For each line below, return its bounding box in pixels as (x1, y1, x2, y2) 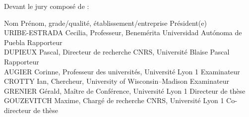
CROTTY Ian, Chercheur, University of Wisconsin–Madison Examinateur (4, 76, 229, 86)
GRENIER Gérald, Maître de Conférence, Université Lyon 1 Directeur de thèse (4, 85, 246, 96)
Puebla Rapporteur (4, 37, 62, 47)
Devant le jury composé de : (4, 1, 89, 11)
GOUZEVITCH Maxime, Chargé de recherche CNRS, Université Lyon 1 (4, 95, 224, 106)
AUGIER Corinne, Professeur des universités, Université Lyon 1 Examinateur (4, 66, 240, 76)
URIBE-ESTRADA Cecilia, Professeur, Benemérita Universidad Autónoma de (4, 27, 242, 38)
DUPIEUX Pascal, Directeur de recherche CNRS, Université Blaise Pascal (4, 47, 230, 57)
